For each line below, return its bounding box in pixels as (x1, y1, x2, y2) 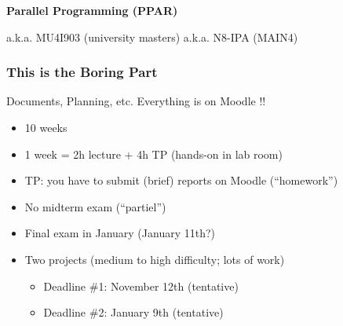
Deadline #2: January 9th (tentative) (43, 304, 224, 321)
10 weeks (24, 119, 68, 135)
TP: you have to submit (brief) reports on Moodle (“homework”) (24, 172, 338, 189)
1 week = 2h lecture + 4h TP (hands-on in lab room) (24, 145, 283, 162)
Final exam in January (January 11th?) (24, 225, 215, 241)
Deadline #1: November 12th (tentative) (43, 277, 239, 294)
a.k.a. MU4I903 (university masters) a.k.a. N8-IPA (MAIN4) (6, 28, 298, 45)
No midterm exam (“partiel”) (24, 198, 166, 214)
